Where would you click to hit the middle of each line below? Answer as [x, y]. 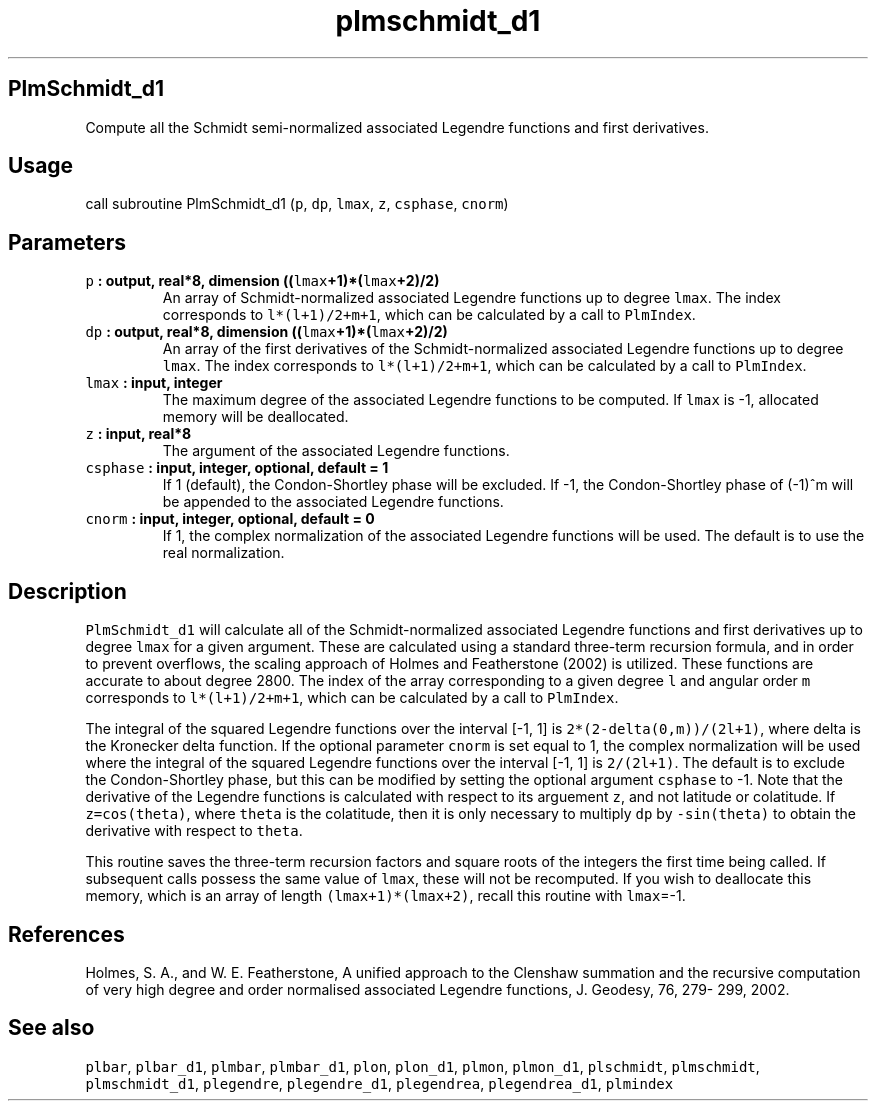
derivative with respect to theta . [194, 831]
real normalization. [223, 553]
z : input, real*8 [138, 434]
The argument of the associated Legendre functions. [336, 451]
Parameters [67, 242]
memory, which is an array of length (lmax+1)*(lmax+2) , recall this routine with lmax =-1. [385, 896]
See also [51, 1028]
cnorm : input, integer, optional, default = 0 [230, 519]
